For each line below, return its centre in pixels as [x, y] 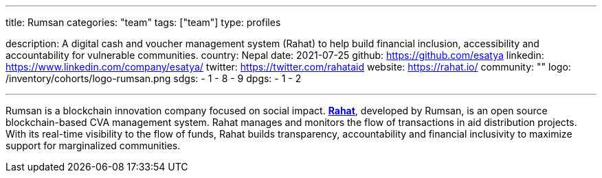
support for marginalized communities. [93, 145]
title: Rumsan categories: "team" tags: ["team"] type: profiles [143, 22]
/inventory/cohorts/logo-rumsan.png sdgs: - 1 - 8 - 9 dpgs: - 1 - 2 [154, 78]
